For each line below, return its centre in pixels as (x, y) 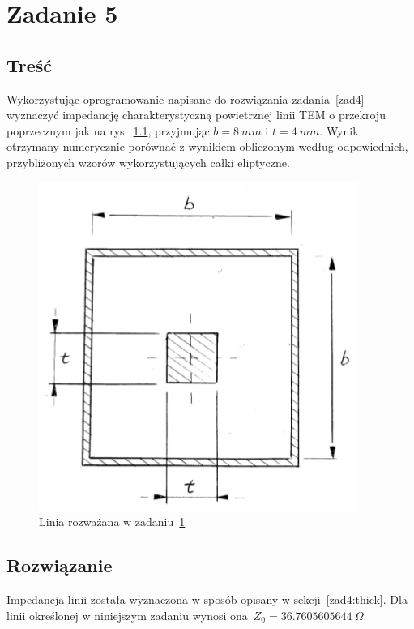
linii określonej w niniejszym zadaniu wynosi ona (127, 615)
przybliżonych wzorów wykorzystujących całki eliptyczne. (148, 162)
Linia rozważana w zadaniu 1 (112, 522)
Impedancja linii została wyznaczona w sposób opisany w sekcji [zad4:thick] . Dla (207, 599)
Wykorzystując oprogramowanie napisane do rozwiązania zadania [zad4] (186, 98)
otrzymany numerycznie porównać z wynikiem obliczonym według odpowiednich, (207, 146)
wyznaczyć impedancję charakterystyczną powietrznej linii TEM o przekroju (196, 115)
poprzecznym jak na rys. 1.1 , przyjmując (108, 130)
